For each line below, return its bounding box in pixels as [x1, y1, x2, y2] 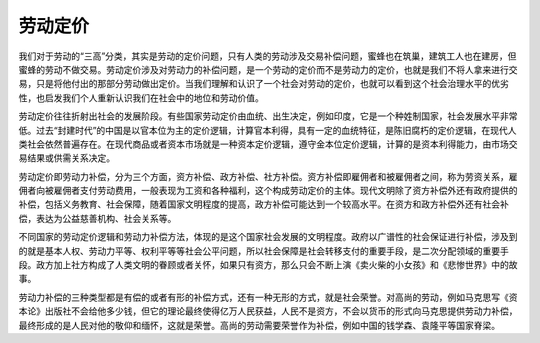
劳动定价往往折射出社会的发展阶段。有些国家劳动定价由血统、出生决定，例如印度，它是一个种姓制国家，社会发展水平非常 [18, 110, 518, 122]
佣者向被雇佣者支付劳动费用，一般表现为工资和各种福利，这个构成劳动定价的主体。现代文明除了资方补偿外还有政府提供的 [18, 185, 518, 197]
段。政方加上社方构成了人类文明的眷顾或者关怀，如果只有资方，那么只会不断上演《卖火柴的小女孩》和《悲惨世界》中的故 [18, 259, 518, 271]
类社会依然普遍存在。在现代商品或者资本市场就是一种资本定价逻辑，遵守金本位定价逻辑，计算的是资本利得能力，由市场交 [18, 138, 518, 150]
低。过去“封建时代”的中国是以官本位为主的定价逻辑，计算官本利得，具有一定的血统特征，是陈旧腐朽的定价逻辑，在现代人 [18, 124, 517, 136]
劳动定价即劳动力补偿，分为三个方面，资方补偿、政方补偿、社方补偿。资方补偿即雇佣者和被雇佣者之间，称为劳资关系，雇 [18, 170, 518, 182]
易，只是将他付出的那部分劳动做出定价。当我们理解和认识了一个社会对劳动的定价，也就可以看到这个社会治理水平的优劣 [18, 78, 509, 90]
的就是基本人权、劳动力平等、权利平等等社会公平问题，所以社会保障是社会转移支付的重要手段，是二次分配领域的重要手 [18, 245, 509, 257]
